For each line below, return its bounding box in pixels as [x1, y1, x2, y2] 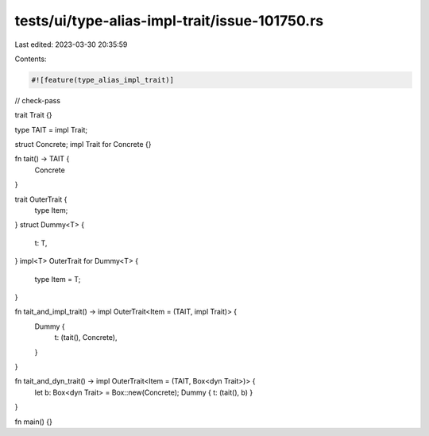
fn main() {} [14, 417, 53, 426]
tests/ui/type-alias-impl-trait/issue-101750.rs [14, 12, 324, 29]
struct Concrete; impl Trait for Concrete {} [14, 140, 152, 149]
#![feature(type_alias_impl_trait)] [31, 75, 175, 84]
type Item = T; [34, 274, 81, 284]
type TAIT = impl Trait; [14, 125, 87, 134]
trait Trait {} [14, 110, 52, 120]
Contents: [14, 54, 47, 64]
